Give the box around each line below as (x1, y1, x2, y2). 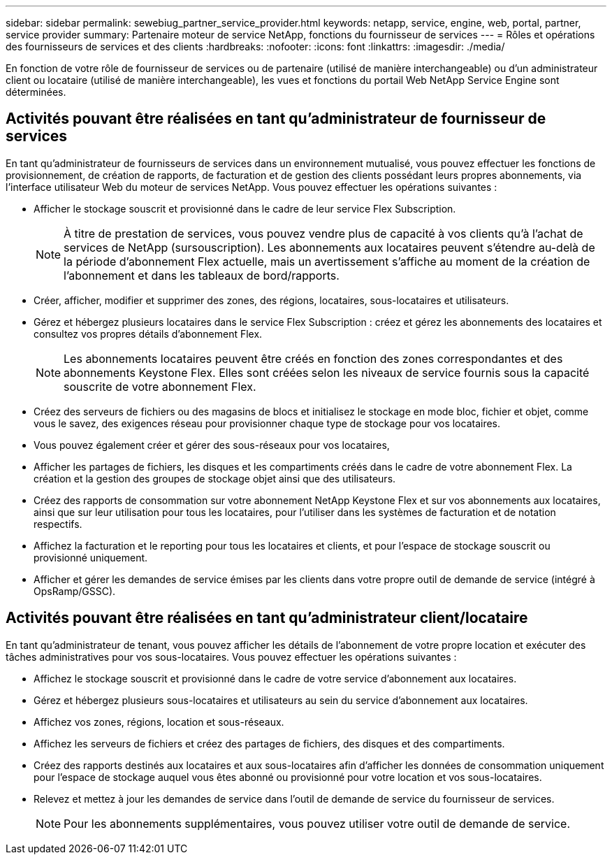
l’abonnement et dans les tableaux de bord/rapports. (64, 268, 340, 282)
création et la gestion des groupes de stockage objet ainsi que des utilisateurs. (34, 472, 396, 485)
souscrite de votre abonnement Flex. (64, 379, 256, 394)
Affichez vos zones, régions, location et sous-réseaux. (34, 715, 284, 728)
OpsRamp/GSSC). (34, 585, 116, 597)
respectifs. (34, 517, 82, 530)
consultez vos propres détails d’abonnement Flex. (34, 327, 263, 340)
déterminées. (6, 86, 66, 98)
